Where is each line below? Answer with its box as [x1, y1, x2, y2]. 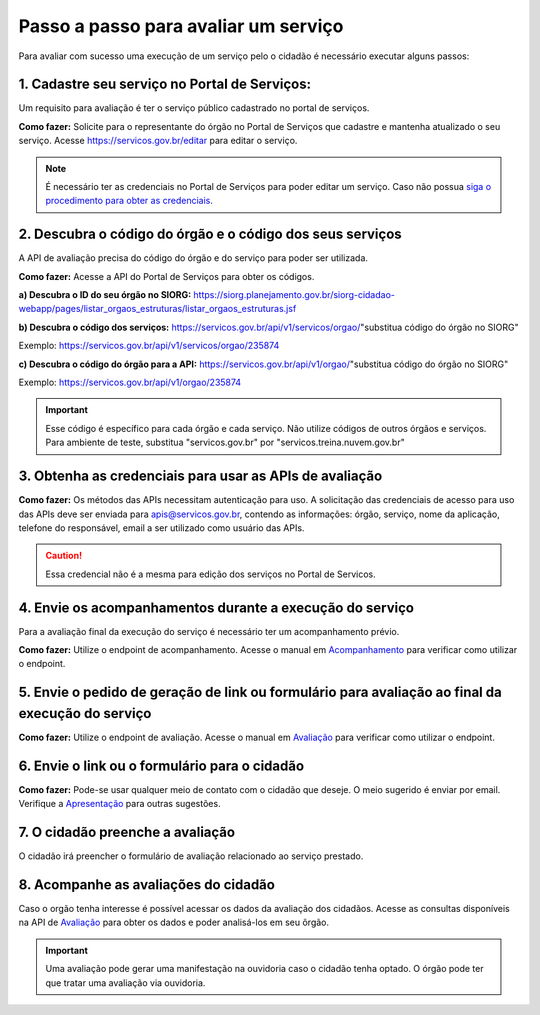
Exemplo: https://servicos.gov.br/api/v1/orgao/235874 [18, 376, 242, 389]
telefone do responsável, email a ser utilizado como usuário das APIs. [18, 521, 305, 534]
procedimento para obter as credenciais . [45, 195, 214, 207]
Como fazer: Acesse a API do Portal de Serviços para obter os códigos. [18, 270, 315, 282]
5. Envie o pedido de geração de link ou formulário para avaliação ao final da [18, 684, 502, 701]
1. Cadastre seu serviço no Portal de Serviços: [18, 76, 312, 93]
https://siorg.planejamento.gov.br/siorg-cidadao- [193, 289, 395, 301]
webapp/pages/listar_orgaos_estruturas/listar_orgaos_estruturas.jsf [18, 303, 297, 315]
